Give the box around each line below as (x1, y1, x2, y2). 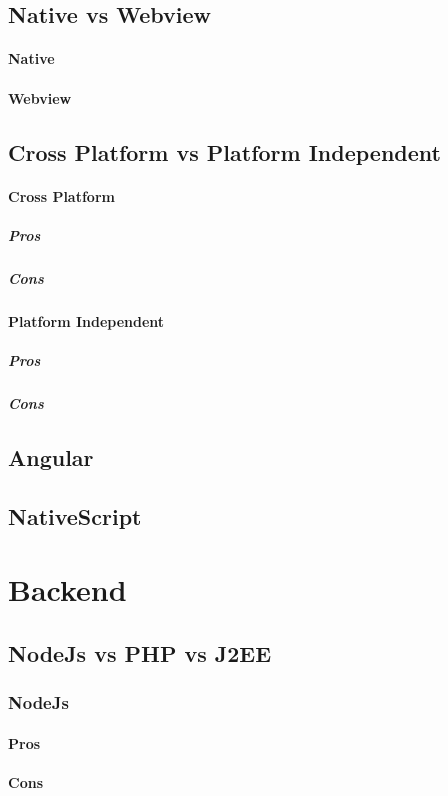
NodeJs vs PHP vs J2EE (8, 637, 272, 668)
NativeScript (8, 500, 142, 531)
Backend (8, 569, 127, 610)
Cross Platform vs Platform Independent (8, 136, 441, 167)
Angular (8, 441, 94, 472)
